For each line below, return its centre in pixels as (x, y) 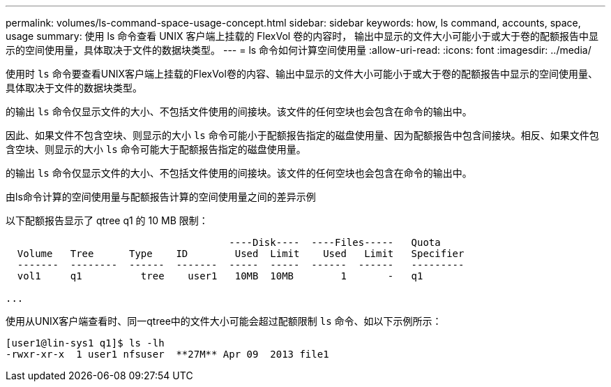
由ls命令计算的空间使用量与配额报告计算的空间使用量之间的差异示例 (161, 197)
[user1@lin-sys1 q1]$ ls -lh (85, 343)
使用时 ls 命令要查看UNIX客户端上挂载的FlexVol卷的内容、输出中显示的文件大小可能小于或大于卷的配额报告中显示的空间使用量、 (302, 74)
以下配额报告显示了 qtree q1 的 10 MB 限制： (107, 220)
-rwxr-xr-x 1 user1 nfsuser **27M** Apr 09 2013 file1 (167, 354)
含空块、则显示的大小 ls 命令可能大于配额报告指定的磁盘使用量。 (156, 149)
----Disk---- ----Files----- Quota (335, 242)
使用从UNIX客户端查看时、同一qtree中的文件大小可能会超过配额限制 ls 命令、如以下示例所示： (224, 321)
